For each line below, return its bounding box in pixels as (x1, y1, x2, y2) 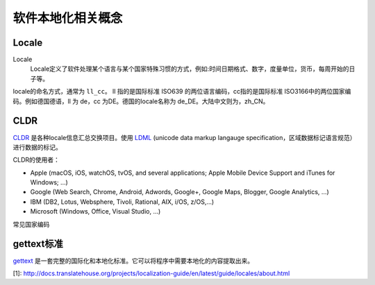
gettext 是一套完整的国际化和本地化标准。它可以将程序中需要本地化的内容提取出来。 (12, 257, 254, 265)
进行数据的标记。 (12, 143, 62, 151)
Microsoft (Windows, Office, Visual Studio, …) (30, 207, 161, 216)
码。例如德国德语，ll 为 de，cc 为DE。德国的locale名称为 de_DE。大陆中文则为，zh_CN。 (12, 97, 269, 105)
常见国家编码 (12, 220, 50, 228)
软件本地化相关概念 (12, 10, 123, 26)
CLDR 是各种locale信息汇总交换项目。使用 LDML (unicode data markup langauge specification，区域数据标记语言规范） (12, 133, 356, 141)
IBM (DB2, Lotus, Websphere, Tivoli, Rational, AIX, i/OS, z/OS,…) (30, 198, 215, 206)
